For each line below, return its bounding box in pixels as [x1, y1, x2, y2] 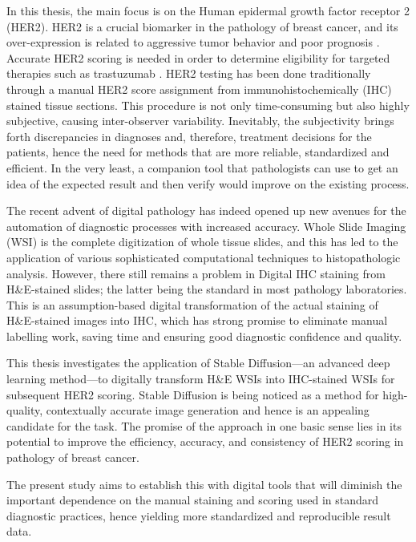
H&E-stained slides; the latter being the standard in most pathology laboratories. [6, 281, 407, 297]
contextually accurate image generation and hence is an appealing [46, 402, 370, 419]
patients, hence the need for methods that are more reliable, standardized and [6, 144, 390, 160]
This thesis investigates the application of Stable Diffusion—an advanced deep [6, 354, 390, 371]
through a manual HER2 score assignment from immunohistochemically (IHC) [6, 80, 392, 97]
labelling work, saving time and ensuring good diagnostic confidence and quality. [6, 327, 402, 344]
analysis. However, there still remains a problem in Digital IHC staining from [6, 265, 386, 281]
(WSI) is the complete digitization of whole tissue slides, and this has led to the [6, 233, 398, 250]
